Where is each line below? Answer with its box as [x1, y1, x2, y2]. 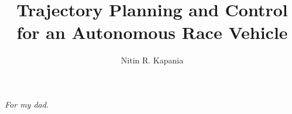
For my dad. [5, 98, 49, 110]
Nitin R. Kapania [121, 54, 184, 66]
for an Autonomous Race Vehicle [16, 20, 288, 44]
